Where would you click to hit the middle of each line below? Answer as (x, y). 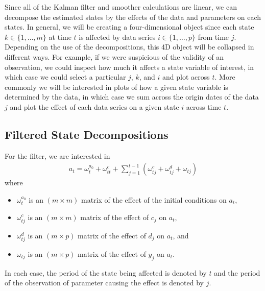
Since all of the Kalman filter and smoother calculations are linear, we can (121, 7)
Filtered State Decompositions (87, 134)
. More (225, 77)
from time (213, 37)
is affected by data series (117, 37)
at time (60, 37)
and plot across (186, 77)
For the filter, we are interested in (57, 155)
